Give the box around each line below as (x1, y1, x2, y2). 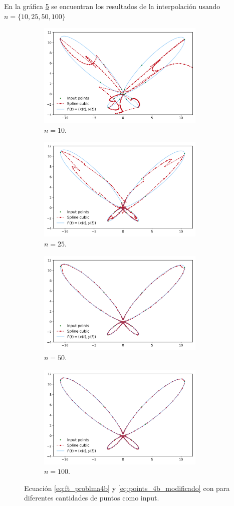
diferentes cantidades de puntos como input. (24, 492, 159, 503)
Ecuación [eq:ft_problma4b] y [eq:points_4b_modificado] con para (24, 482, 230, 493)
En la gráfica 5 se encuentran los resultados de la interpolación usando (4, 1, 220, 11)
